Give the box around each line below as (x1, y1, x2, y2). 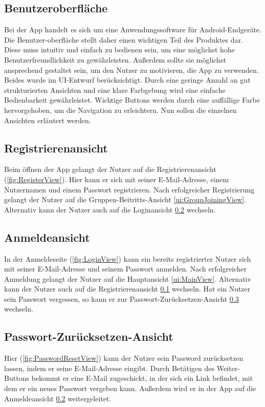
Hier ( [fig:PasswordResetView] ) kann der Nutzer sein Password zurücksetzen (4, 353, 244, 363)
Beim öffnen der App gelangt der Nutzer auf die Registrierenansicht (4, 164, 216, 175)
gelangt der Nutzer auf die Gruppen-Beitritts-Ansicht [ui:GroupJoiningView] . (4, 194, 247, 205)
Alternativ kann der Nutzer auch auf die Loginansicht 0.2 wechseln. (4, 204, 216, 215)
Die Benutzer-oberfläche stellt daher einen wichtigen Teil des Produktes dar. (4, 34, 243, 45)
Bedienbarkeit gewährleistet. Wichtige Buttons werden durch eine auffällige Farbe (4, 94, 260, 105)
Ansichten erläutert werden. (4, 114, 91, 125)
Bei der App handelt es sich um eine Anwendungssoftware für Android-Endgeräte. (4, 24, 261, 35)
